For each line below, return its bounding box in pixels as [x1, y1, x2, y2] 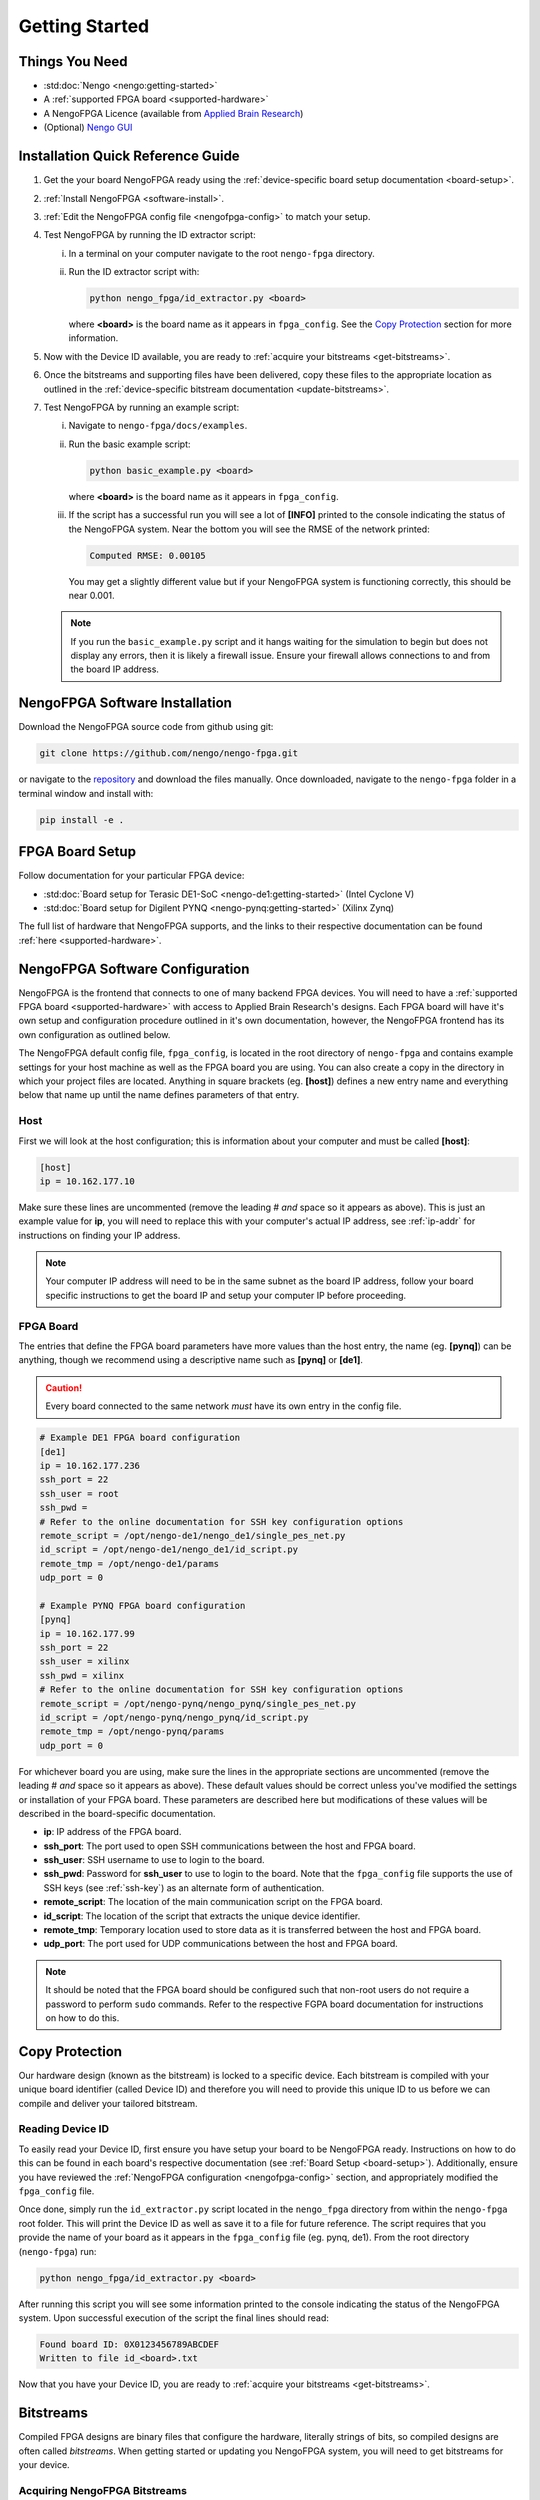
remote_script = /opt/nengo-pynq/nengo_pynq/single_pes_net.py [39, 1698, 357, 1709]
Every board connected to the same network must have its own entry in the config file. [45, 1400, 402, 1412]
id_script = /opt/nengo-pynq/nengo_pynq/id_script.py [39, 1711, 309, 1723]
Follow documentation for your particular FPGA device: [18, 870, 245, 882]
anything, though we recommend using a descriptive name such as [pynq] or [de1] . [18, 1354, 364, 1366]
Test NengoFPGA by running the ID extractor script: [43, 229, 256, 241]
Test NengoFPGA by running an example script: [43, 401, 240, 414]
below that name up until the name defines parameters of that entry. [18, 1089, 300, 1101]
